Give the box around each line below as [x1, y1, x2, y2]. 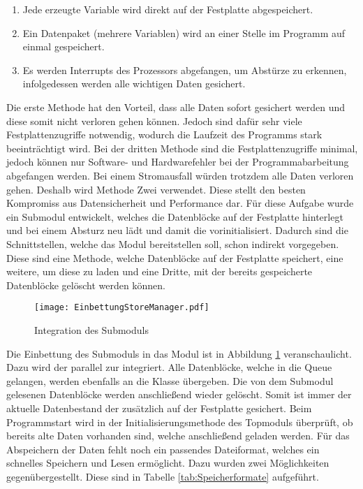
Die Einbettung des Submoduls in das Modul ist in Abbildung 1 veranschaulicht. [6, 346, 352, 360]
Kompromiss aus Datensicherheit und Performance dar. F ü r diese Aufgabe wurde [6, 196, 354, 210]
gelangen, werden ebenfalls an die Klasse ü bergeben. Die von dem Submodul [6, 373, 334, 388]
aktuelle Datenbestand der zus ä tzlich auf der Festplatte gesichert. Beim [6, 400, 312, 415]
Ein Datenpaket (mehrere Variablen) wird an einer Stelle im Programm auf [22, 25, 346, 40]
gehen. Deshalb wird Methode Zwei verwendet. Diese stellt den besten [6, 182, 306, 196]
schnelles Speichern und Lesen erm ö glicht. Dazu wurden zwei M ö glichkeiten [6, 455, 329, 470]
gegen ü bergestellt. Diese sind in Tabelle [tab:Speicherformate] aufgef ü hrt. [6, 469, 319, 483]
